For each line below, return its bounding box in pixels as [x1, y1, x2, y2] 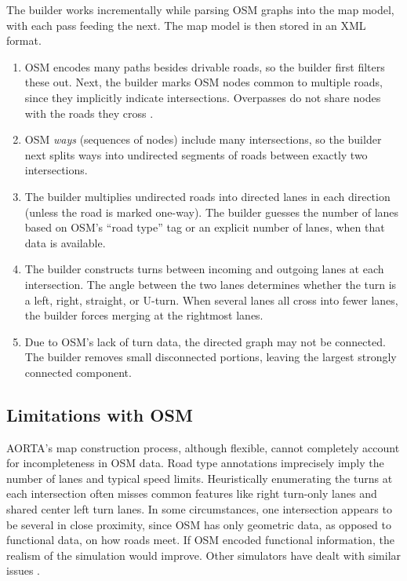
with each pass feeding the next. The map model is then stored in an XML [6, 16, 366, 33]
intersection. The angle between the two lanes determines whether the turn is [24, 276, 397, 292]
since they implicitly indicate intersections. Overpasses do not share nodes [24, 89, 381, 105]
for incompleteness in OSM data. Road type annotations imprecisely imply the [6, 455, 384, 471]
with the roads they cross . [24, 104, 154, 121]
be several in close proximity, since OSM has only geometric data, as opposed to [6, 516, 391, 532]
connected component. [24, 364, 132, 380]
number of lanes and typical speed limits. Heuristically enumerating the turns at [6, 470, 393, 486]
